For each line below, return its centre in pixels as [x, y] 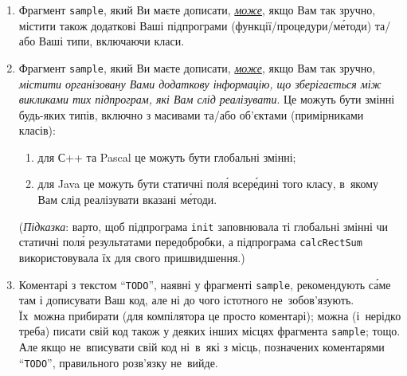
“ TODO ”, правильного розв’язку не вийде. [118, 362]
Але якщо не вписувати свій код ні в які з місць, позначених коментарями [202, 347]
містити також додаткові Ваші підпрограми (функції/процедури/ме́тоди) [195, 25]
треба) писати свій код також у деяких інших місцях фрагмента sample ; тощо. [209, 331]
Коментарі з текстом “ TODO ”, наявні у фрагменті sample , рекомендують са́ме [205, 284]
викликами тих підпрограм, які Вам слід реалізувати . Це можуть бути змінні [207, 99]
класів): [37, 130]
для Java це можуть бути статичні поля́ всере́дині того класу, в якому [208, 184]
